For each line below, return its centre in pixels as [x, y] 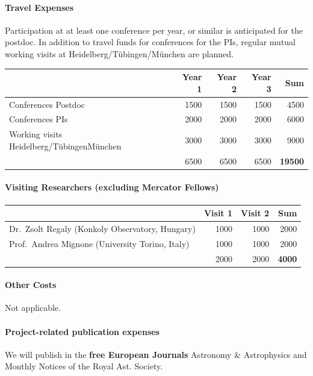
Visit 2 [255, 213]
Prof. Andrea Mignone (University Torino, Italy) [99, 243]
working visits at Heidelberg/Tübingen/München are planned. [119, 53]
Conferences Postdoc [47, 104]
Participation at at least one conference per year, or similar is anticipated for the [154, 30]
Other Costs [31, 285]
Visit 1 [218, 213]
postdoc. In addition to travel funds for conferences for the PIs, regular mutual [150, 42]
